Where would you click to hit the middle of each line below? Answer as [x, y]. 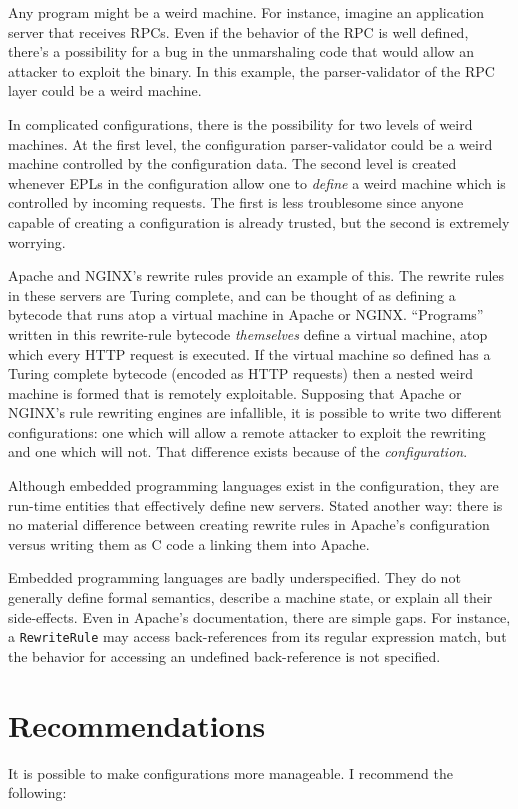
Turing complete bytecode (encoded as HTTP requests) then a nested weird [240, 373]
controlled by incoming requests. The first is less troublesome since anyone [236, 202]
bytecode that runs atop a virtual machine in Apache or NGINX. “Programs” [246, 314]
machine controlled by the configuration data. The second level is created [232, 163]
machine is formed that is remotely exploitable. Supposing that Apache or [235, 392]
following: [37, 792]
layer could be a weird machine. [105, 90]
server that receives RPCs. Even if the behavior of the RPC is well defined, [238, 31]
